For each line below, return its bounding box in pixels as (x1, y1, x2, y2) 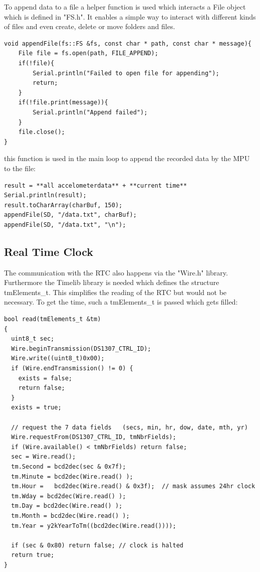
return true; (11, 551, 55, 559)
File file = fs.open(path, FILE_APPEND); (18, 50, 158, 57)
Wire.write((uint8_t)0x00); (11, 355, 105, 362)
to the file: (4, 163, 36, 173)
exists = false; (18, 374, 73, 382)
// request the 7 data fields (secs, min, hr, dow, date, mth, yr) (11, 423, 248, 431)
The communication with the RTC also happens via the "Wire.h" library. (4, 267, 228, 277)
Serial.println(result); (4, 192, 87, 199)
